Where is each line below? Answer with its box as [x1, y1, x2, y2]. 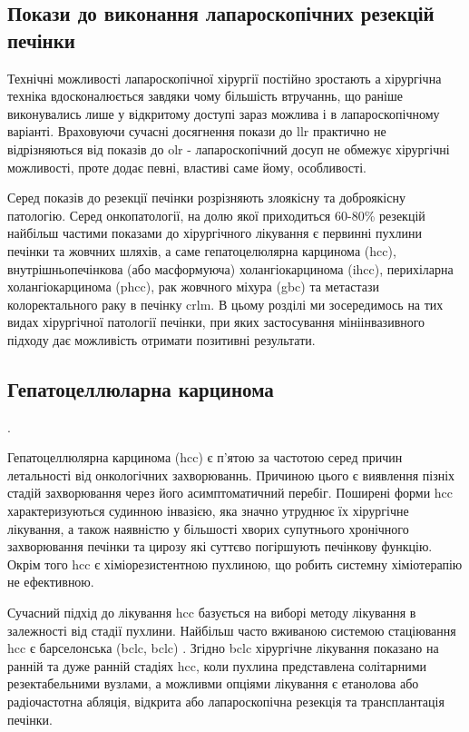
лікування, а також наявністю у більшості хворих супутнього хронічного [7, 519, 409, 538]
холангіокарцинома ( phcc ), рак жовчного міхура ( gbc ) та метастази [7, 277, 379, 296]
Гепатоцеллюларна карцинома [7, 374, 274, 402]
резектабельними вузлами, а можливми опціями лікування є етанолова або [7, 674, 419, 693]
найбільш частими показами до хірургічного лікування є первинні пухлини [7, 223, 423, 242]
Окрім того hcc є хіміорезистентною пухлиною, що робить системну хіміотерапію [7, 554, 463, 573]
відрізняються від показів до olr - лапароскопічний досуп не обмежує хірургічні [7, 139, 450, 158]
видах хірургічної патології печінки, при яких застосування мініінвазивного [7, 312, 425, 331]
